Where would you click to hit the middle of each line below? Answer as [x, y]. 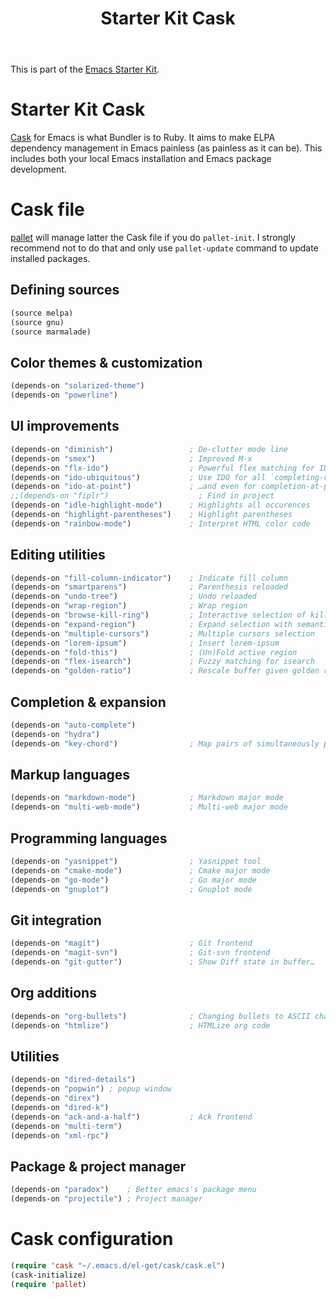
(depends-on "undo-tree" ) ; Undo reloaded [133, 597]
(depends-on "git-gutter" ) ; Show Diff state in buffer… [162, 962]
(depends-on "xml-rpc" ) [60, 1135]
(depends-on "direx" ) [55, 1098]
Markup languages [70, 775]
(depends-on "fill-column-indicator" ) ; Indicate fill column [149, 578]
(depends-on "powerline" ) [64, 395]
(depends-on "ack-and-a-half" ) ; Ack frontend [131, 1117]
